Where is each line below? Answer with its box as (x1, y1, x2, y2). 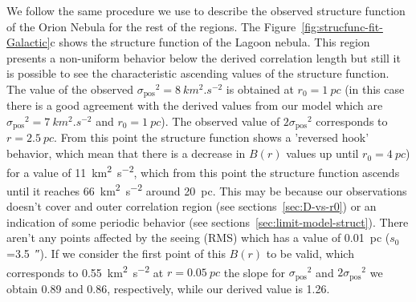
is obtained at (226, 80, 294, 97)
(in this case (345, 80, 405, 97)
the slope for (223, 264, 286, 280)
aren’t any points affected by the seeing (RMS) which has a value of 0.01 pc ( (6, 229, 390, 246)
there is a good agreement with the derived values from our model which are (6, 97, 383, 114)
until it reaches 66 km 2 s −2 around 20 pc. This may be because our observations (6, 179, 407, 199)
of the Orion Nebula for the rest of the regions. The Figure (6, 18, 296, 34)
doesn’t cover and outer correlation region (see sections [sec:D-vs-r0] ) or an (6, 198, 377, 215)
